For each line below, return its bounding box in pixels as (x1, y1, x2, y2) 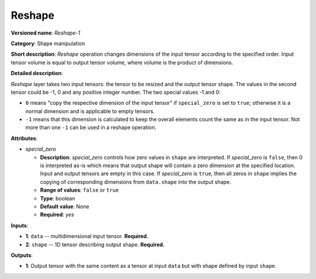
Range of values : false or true (40, 186, 119, 193)
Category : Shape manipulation (11, 40, 85, 47)
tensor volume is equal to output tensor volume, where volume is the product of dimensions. (11, 59, 233, 66)
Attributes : (11, 135, 38, 142)
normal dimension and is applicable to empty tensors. (25, 107, 155, 114)
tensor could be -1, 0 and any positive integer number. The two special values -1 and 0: (11, 89, 221, 96)
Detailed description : (11, 70, 63, 77)
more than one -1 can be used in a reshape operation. (25, 124, 157, 131)
